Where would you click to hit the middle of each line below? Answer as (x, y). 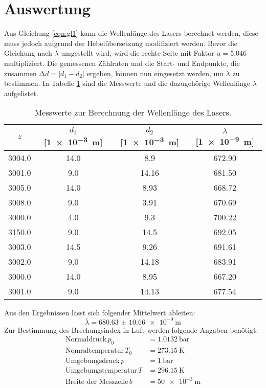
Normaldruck (86, 340)
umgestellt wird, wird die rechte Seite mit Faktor (138, 53)
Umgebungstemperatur (101, 370)
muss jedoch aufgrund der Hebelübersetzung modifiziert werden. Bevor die (121, 43)
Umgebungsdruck (92, 361)
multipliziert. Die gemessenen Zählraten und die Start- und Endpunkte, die (122, 63)
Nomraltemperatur (94, 351)
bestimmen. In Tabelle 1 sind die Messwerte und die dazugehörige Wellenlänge (127, 83)
